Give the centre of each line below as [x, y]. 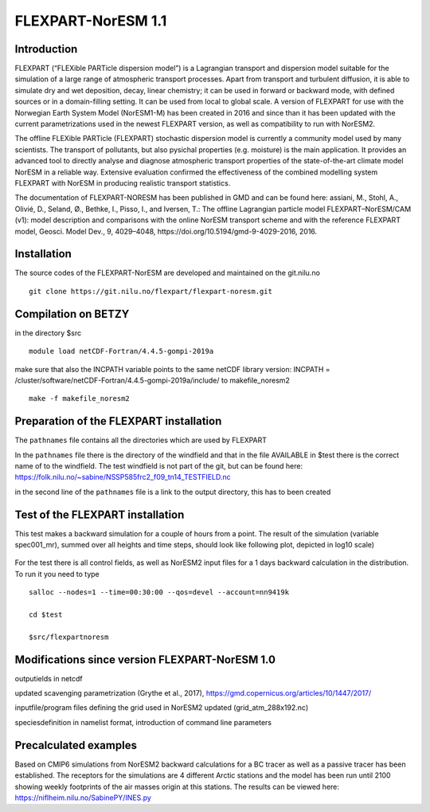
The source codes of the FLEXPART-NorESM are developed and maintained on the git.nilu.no [167, 273]
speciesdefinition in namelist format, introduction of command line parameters [143, 722]
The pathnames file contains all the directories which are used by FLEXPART [141, 440]
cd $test [46, 615]
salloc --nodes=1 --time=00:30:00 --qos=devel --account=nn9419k [159, 592]
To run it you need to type [57, 574]
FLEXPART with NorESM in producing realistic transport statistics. [123, 182]
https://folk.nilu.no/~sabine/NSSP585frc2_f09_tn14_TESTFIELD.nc [123, 477]
